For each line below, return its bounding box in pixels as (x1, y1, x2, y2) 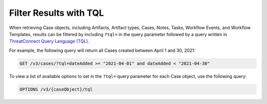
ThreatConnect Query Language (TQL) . (9, 38, 89, 44)
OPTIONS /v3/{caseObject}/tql (19, 86, 93, 92)
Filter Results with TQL (9, 7, 104, 18)
